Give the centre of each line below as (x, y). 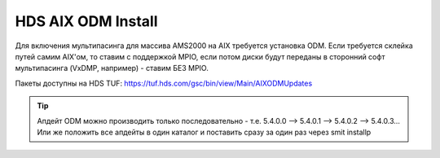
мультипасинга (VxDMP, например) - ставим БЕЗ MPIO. (112, 68)
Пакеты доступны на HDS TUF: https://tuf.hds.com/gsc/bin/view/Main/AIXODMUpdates (164, 83)
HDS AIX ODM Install (86, 21)
